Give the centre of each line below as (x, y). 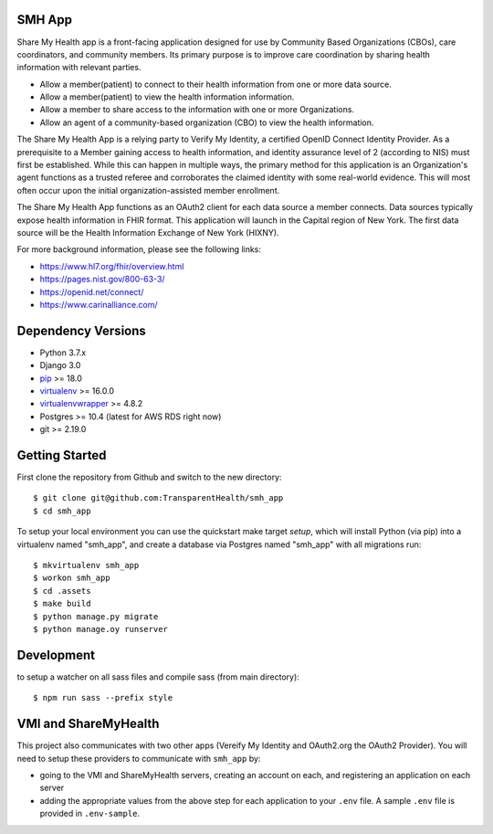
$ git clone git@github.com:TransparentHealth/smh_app (158, 498)
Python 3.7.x (63, 353)
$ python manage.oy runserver (101, 629)
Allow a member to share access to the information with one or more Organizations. (197, 110)
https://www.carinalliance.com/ (99, 304)
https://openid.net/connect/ (92, 291)
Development (56, 655)
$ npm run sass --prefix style (103, 698)
